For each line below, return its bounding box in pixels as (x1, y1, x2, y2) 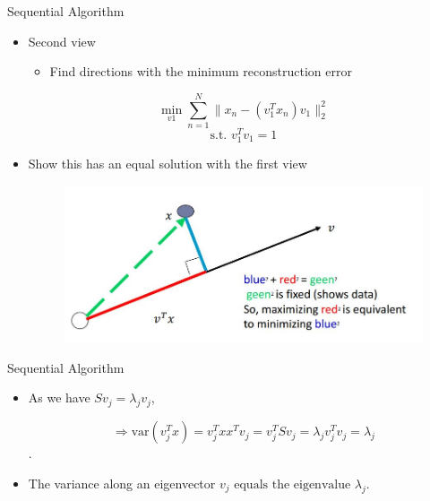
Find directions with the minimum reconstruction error (49, 62, 352, 81)
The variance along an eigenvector (28, 473, 216, 492)
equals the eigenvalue (234, 478, 351, 491)
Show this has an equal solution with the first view (28, 154, 307, 173)
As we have (28, 388, 90, 407)
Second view (28, 31, 96, 50)
